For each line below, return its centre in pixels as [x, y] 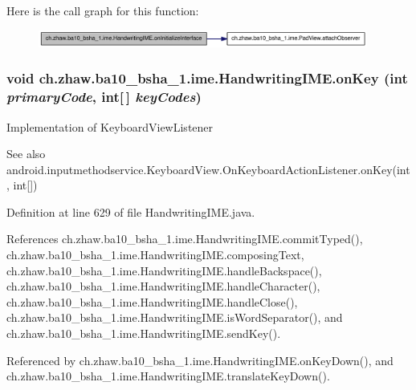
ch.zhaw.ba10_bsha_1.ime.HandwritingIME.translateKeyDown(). [168, 376]
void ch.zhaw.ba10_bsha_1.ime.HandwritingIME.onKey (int [207, 78]
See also [26, 154]
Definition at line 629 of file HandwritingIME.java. [131, 211]
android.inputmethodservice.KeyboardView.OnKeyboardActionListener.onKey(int [208, 169]
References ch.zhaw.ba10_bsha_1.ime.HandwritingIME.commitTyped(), [185, 239]
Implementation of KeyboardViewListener [110, 126]
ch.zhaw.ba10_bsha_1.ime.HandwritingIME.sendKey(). [144, 333]
